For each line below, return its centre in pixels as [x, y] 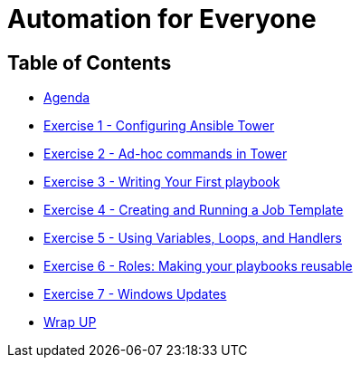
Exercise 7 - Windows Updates [135, 294]
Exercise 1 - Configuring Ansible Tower [159, 126]
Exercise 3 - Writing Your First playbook [162, 182]
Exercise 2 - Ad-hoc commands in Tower [166, 154]
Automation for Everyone [162, 19]
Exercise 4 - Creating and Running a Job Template [194, 210]
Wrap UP [70, 322]
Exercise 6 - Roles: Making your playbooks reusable [198, 266]
